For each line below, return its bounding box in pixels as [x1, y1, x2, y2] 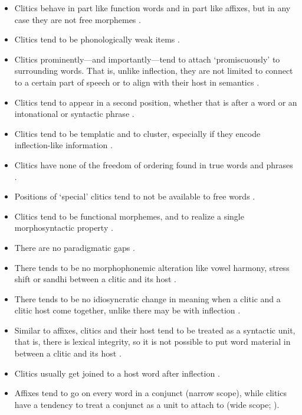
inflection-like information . [14, 139, 113, 151]
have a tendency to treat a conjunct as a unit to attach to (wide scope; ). [14, 398, 280, 410]
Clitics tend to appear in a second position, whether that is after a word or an [14, 96, 297, 108]
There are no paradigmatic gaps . [14, 241, 135, 253]
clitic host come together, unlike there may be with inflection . [14, 304, 241, 316]
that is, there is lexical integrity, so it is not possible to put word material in [14, 335, 291, 348]
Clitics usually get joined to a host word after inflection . [14, 367, 220, 379]
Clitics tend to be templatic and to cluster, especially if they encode [14, 127, 261, 139]
